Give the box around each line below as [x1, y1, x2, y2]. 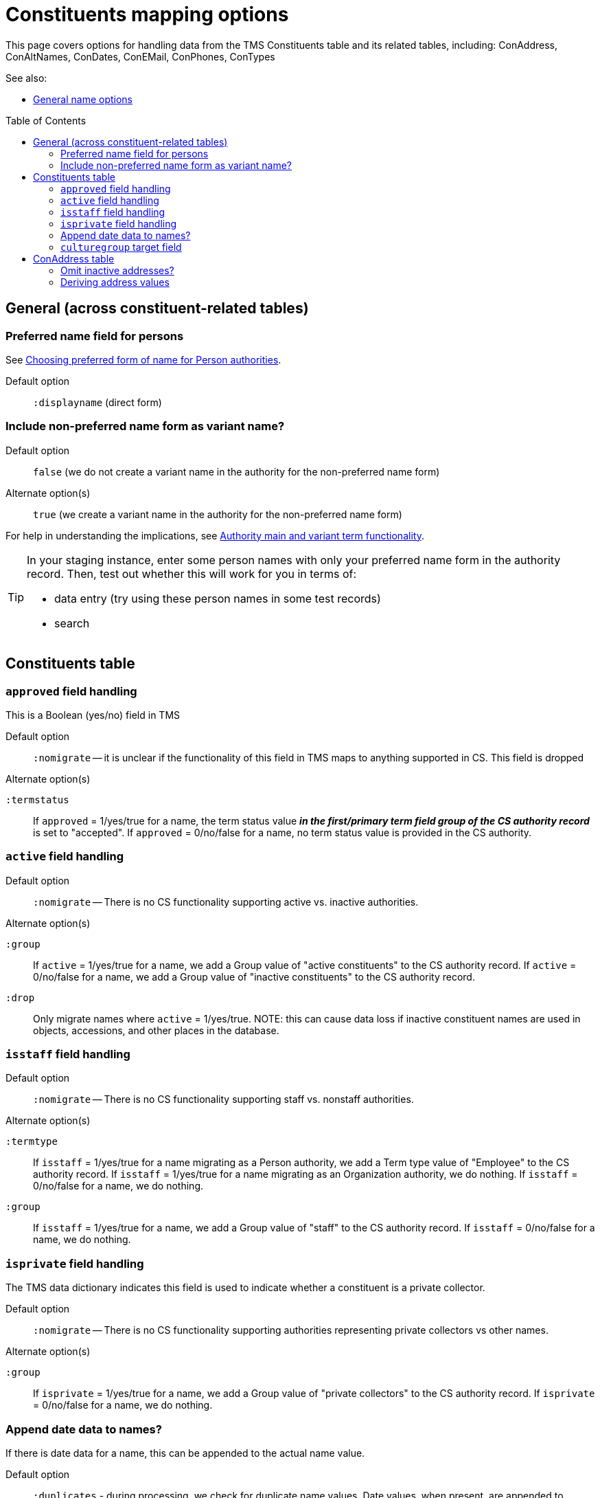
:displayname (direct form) [33, 396, 162, 408]
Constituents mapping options [5, 3, 289, 26]
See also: [5, 71, 47, 84]
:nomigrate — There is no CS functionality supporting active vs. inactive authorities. [33, 895, 419, 908]
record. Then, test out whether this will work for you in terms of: [27, 566, 357, 581]
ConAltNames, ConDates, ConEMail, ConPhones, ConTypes [5, 50, 275, 63]
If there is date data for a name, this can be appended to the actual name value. [5, 1446, 365, 1459]
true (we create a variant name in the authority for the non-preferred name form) [33, 508, 402, 520]
